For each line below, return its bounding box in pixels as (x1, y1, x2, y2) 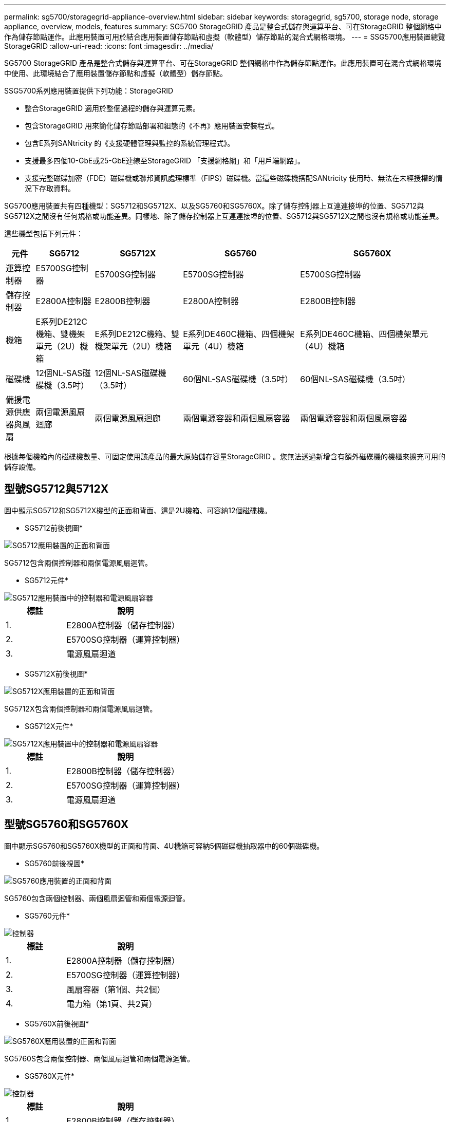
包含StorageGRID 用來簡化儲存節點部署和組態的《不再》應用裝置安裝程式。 (25, 121, 279, 130)
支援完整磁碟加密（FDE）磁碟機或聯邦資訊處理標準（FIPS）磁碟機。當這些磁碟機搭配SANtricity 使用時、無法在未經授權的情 (25, 174, 443, 182)
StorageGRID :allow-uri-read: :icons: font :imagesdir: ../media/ (4, 42, 214, 50)
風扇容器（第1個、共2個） (66, 984, 165, 995)
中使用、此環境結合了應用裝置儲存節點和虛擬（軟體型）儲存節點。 (4, 69, 227, 78)
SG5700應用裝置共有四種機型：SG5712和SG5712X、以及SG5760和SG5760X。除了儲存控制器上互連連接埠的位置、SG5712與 (4, 201, 424, 210)
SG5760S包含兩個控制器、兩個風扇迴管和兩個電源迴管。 (4, 1054, 194, 1063)
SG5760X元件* (25, 1071, 75, 1080)
